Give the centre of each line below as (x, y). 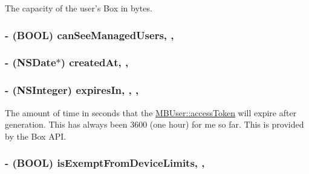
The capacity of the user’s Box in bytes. (79, 8)
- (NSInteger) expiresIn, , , (72, 90)
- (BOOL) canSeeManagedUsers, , (89, 35)
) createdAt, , (95, 62)
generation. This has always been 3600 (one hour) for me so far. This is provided (154, 124)
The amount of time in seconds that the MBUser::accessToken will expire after (151, 112)
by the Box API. (36, 136)
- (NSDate (31, 62)
